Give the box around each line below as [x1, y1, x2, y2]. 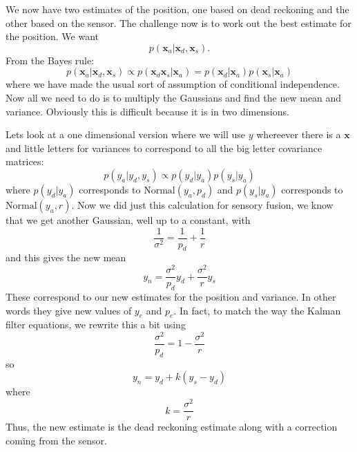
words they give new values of [6, 303, 132, 317]
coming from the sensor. [6, 433, 107, 447]
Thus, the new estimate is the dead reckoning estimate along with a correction [6, 420, 338, 434]
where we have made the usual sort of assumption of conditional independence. [6, 77, 340, 91]
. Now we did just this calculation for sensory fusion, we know [71, 197, 334, 211]
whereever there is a [256, 127, 341, 142]
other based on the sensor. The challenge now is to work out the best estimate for [6, 15, 351, 30]
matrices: [6, 154, 44, 169]
